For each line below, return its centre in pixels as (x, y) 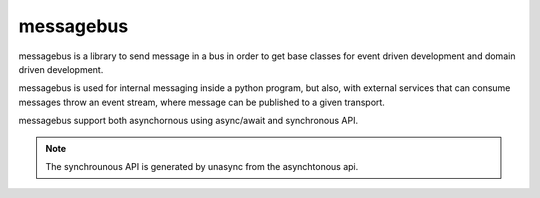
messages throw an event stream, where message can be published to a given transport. (201, 102)
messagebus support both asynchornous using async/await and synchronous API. (188, 121)
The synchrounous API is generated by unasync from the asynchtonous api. (202, 166)
